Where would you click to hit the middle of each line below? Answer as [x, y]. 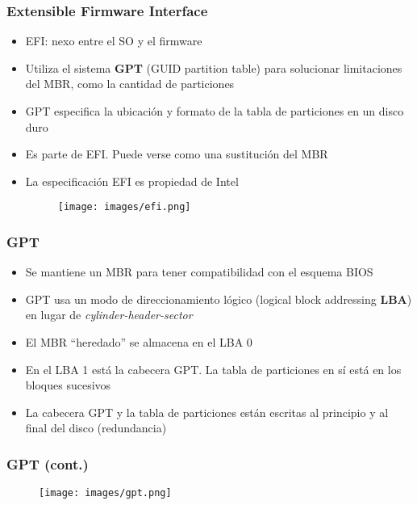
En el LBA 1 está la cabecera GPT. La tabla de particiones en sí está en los [213, 369]
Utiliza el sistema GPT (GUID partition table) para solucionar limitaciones [214, 67]
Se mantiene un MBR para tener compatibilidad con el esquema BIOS [199, 272]
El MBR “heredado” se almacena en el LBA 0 [139, 342]
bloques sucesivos [68, 385]
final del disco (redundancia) [96, 428]
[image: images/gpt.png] [105, 493]
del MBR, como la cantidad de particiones [130, 84]
